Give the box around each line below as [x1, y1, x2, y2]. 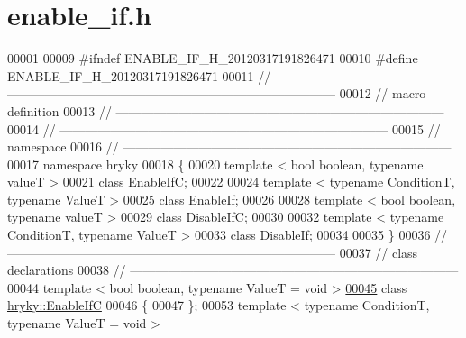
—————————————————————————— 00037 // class [7, 242, 418, 261]
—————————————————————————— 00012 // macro [7, 84, 426, 103]
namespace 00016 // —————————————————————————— [7, 137, 452, 156]
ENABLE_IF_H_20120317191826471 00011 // [7, 66, 271, 85]
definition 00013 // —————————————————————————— [7, 101, 444, 120]
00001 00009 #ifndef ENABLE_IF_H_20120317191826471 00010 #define [7, 49, 418, 68]
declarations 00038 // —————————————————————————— [7, 260, 459, 279]
